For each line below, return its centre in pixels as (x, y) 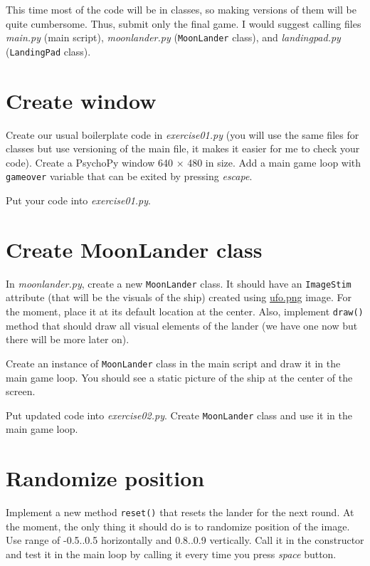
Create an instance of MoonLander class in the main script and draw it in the (173, 363)
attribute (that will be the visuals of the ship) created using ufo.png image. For (179, 297)
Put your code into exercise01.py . (78, 200)
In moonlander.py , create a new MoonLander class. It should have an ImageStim (179, 283)
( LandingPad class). (48, 51)
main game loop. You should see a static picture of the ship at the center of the (179, 377)
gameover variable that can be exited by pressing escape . (129, 176)
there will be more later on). (68, 339)
